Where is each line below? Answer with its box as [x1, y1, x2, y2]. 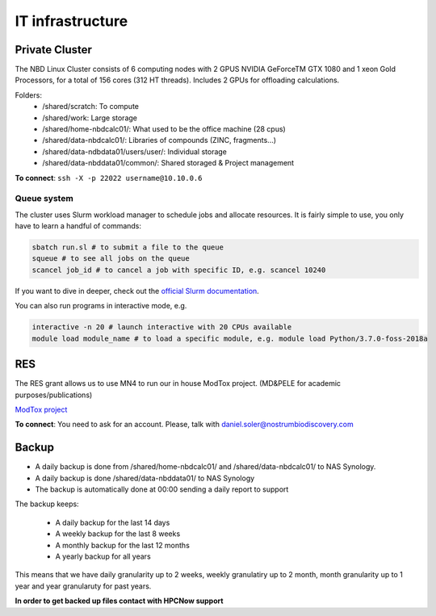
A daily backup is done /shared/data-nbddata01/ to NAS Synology [35, 473, 255, 483]
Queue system [15, 193, 74, 204]
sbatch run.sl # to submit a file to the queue [31, 243, 224, 252]
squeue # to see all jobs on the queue [31, 254, 190, 263]
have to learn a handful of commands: [15, 221, 141, 231]
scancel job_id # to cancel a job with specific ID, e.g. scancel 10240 [31, 265, 326, 274]
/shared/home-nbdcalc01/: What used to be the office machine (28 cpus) [42, 124, 286, 134]
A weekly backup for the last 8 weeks [55, 529, 181, 538]
